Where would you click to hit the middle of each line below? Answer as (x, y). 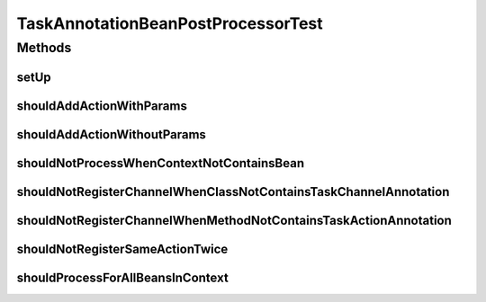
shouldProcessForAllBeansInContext (122, 277)
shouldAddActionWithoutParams (112, 134)
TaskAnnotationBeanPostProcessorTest (170, 23)
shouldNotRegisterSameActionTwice (122, 249)
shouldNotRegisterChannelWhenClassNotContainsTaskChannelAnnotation (233, 192)
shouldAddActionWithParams (102, 106)
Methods (44, 48)
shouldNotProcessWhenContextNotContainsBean (161, 163)
